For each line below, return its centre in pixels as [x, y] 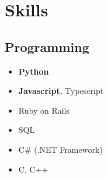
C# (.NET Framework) [60, 149]
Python [34, 71]
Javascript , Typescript [61, 91]
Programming [47, 46]
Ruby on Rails [44, 110]
